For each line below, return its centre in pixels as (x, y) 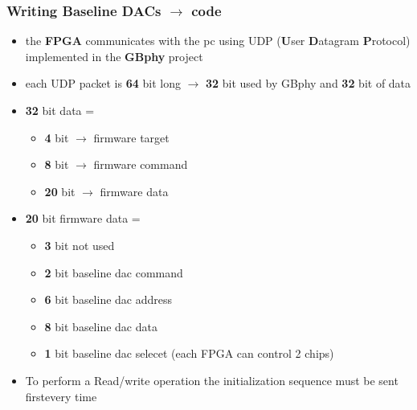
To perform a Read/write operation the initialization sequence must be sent (212, 380)
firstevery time (61, 396)
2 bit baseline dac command (114, 272)
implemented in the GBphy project (114, 56)
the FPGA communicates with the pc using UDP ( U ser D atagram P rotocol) (218, 41)
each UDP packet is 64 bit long (103, 83)
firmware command (141, 164)
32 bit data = (60, 110)
